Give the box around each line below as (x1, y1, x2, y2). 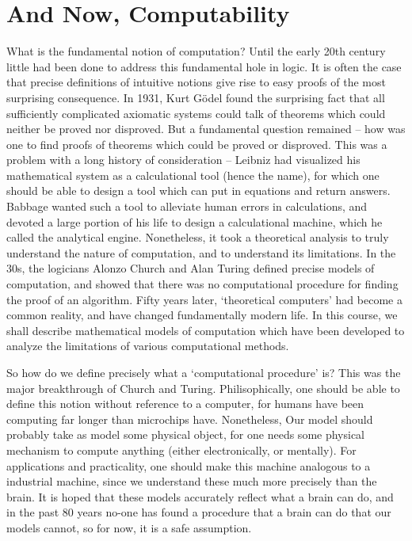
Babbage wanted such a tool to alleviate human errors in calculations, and (6, 198, 368, 215)
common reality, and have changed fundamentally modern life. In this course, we (6, 307, 398, 323)
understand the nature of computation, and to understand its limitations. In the (6, 244, 396, 261)
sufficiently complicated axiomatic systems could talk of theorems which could (6, 105, 386, 121)
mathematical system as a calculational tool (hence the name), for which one (6, 166, 380, 183)
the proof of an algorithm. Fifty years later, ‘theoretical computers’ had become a (6, 291, 402, 307)
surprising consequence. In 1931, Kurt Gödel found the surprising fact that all (6, 89, 385, 105)
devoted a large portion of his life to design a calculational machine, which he (6, 213, 383, 230)
